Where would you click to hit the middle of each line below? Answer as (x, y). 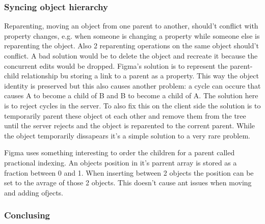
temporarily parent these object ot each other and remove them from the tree (125, 115)
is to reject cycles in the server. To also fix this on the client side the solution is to (132, 105)
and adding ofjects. (34, 192)
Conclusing (27, 215)
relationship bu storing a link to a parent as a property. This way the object (140, 76)
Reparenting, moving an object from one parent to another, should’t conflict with (131, 26)
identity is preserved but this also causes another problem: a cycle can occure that (132, 85)
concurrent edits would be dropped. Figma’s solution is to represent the (116, 65)
